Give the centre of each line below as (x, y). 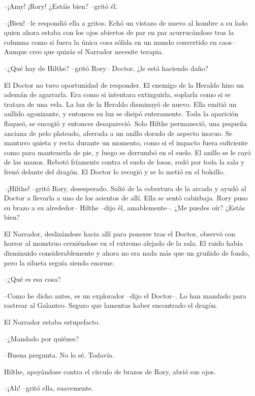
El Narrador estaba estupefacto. (52, 322)
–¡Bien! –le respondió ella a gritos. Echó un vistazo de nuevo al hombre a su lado (126, 22)
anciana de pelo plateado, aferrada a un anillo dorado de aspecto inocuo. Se (118, 133)
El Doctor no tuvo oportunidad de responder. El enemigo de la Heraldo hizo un (124, 84)
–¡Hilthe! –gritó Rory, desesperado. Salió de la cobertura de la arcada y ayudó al (125, 188)
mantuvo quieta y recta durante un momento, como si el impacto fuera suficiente (126, 143)
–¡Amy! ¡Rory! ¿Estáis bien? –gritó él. (61, 6)
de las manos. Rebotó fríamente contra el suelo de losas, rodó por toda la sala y (124, 162)
